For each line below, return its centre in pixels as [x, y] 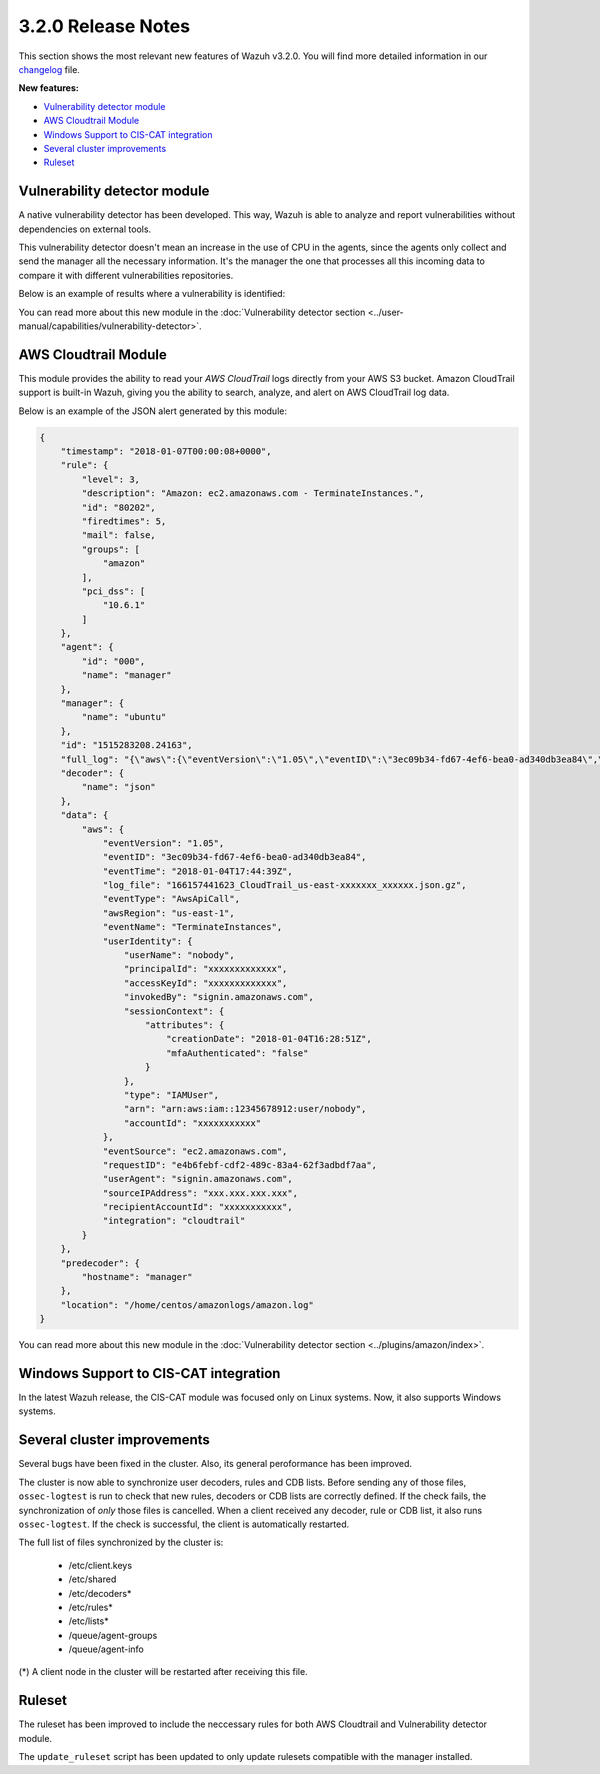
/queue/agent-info [106, 1649]
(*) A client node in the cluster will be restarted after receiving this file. [163, 1672]
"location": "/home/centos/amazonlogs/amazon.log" [187, 1304]
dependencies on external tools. [85, 229]
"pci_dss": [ [113, 591]
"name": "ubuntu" [124, 717]
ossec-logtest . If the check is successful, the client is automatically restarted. [184, 1524]
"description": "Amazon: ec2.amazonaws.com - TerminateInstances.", [253, 493]
